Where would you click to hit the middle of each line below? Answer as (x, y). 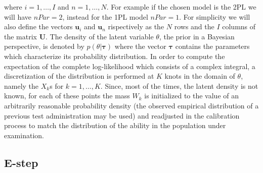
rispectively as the (136, 26)
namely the (21, 85)
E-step (21, 162)
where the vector (140, 46)
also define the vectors (38, 26)
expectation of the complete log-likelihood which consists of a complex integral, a (130, 66)
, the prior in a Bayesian (197, 36)
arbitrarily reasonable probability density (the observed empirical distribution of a (131, 105)
